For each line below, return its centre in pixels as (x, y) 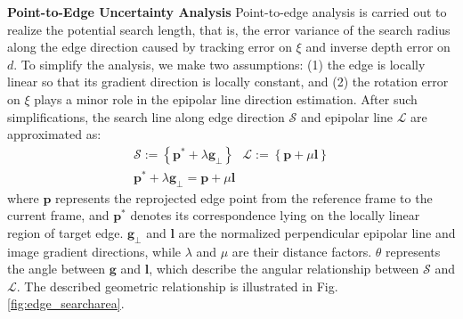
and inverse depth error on (378, 47)
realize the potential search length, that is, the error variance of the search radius (229, 29)
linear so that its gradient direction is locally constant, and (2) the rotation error (228, 82)
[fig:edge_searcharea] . (66, 303)
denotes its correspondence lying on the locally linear (275, 215)
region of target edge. (65, 232)
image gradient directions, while (94, 251)
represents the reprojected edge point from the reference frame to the (244, 197)
